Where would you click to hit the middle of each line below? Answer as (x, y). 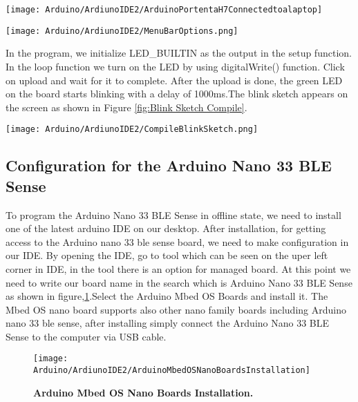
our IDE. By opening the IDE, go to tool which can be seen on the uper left (167, 255)
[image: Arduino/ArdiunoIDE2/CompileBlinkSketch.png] (132, 130)
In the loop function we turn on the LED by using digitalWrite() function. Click (175, 66)
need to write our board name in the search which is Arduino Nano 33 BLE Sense (179, 282)
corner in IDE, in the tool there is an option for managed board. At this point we (178, 268)
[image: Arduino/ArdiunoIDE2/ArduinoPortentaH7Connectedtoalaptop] (164, 10)
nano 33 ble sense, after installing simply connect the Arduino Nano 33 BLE (168, 323)
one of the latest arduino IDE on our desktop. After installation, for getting (166, 228)
